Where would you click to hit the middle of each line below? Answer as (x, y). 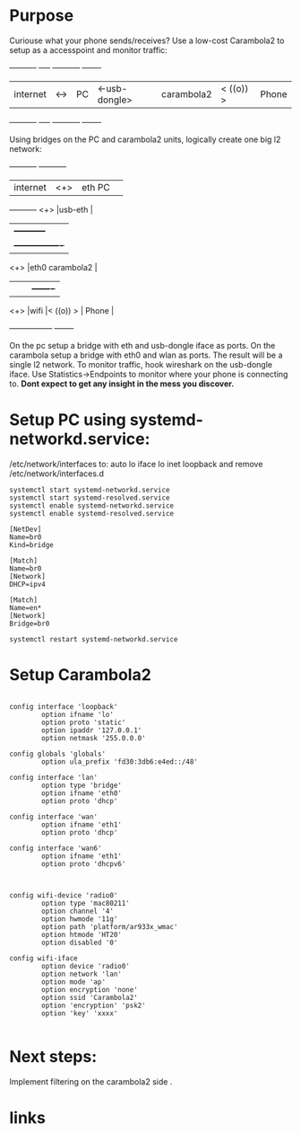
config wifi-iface (43, 958)
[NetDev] (26, 529)
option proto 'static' (84, 722)
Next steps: (53, 1057)
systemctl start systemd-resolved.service (90, 498)
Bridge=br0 (30, 624)
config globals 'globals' (57, 754)
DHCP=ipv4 (28, 584)
